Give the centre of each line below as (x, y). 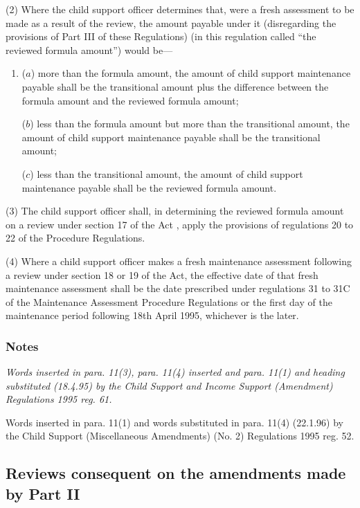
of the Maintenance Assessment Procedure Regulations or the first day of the (169, 301)
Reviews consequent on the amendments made (176, 473)
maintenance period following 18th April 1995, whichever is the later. (152, 315)
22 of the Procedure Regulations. (75, 238)
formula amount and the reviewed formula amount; (130, 100)
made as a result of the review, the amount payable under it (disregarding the (171, 22)
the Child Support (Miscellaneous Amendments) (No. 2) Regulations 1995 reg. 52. (180, 436)
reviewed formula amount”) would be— (89, 49)
